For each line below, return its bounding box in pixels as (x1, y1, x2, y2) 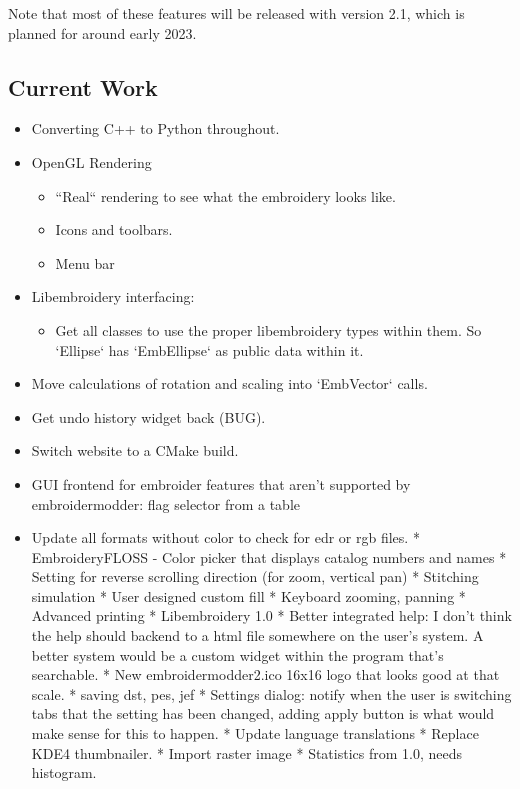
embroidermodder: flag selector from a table (31, 493, 301, 514)
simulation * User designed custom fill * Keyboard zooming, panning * (31, 585, 466, 606)
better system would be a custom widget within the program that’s (31, 644, 444, 665)
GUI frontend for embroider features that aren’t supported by (31, 473, 411, 494)
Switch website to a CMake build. (31, 440, 239, 461)
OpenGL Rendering (31, 151, 152, 172)
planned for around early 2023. (8, 22, 197, 43)
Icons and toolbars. (55, 219, 173, 240)
